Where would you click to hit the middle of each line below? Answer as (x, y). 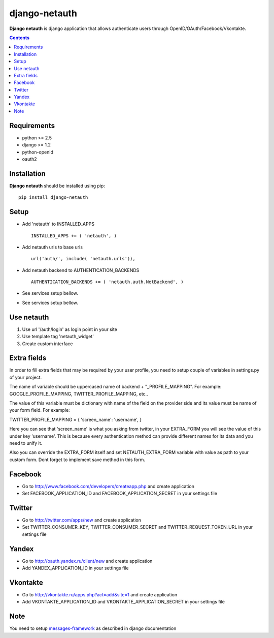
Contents (20, 38)
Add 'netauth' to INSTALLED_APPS (58, 224)
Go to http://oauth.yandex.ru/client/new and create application (87, 561)
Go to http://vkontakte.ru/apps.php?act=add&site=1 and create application (100, 594)
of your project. (26, 377)
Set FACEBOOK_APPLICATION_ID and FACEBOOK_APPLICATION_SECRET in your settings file (120, 494)
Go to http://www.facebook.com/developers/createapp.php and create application (108, 486)
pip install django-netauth (53, 198)
